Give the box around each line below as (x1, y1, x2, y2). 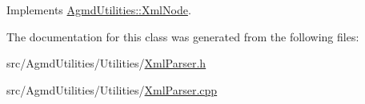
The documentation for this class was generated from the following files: (6, 28, 359, 44)
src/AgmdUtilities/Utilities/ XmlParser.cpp (6, 81, 218, 98)
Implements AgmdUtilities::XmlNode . (6, 2, 191, 17)
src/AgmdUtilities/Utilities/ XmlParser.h (6, 55, 207, 71)
